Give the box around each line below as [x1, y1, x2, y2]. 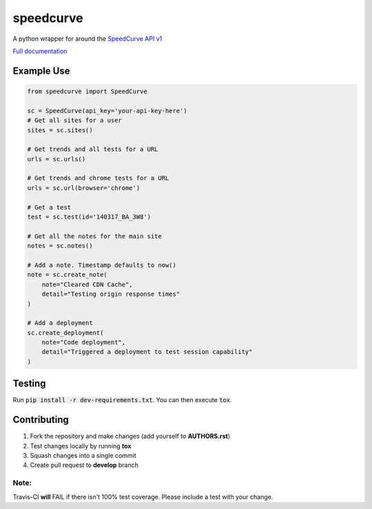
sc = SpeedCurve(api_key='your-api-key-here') [27, 107, 187, 114]
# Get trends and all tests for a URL [27, 146, 158, 153]
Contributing [12, 414, 69, 426]
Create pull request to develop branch [30, 461, 139, 469]
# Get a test [27, 203, 72, 211]
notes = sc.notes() [27, 242, 93, 250]
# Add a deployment [27, 319, 93, 327]
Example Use [12, 65, 70, 77]
